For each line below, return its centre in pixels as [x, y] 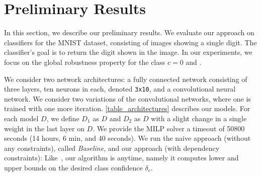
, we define [63, 118]
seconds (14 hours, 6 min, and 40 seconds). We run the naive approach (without [127, 138]
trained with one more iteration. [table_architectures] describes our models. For [127, 108]
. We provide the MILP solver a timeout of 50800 [169, 128]
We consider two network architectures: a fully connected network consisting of [126, 79]
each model [21, 118]
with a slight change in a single [199, 118]
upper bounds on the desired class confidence [73, 167]
